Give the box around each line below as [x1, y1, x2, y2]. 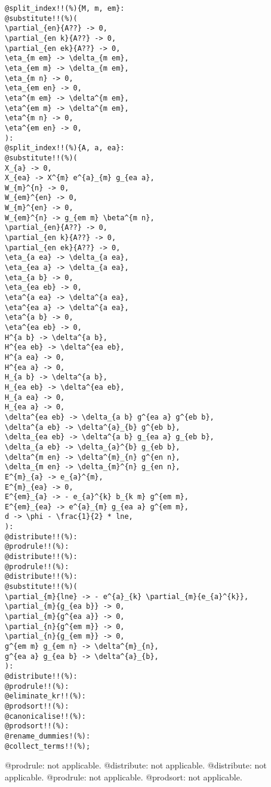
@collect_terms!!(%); [5, 742, 91, 750]
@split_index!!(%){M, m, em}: [5, 4, 125, 13]
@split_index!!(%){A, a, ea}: [5, 144, 125, 153]
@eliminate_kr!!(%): [5, 692, 87, 701]
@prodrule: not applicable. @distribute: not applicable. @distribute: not [5, 759, 267, 771]
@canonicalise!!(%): [5, 712, 87, 721]
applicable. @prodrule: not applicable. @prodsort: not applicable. [5, 770, 242, 783]
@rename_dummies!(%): [5, 731, 91, 740]
